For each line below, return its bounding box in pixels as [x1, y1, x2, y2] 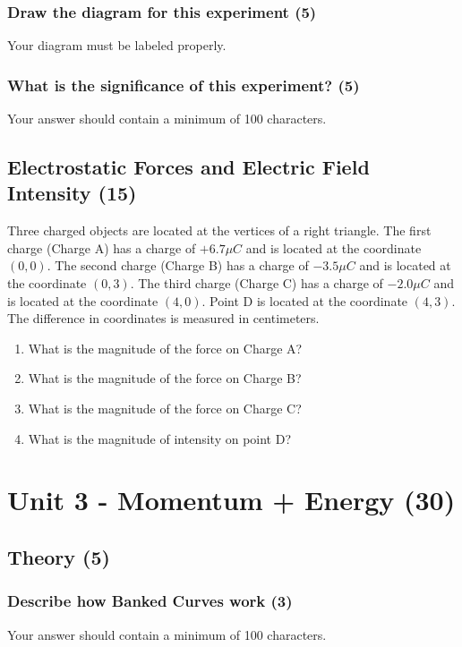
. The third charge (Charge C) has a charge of [130, 274, 383, 292]
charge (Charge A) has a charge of [7, 238, 196, 257]
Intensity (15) [7, 179, 137, 207]
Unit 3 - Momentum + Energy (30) [7, 481, 456, 518]
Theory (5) [7, 542, 110, 570]
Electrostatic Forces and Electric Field [7, 153, 370, 181]
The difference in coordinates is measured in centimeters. [7, 309, 320, 328]
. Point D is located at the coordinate [201, 291, 408, 310]
